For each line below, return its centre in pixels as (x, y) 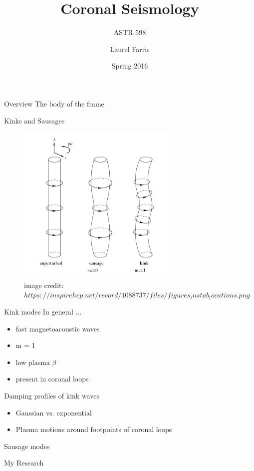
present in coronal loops (52, 379)
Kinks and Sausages (34, 120)
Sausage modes (27, 446)
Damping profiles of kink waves (52, 395)
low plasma (33, 362)
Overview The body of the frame (54, 103)
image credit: (44, 285)
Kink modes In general (39, 311)
